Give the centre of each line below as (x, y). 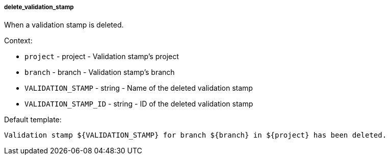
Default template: (33, 120)
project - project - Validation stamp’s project (102, 57)
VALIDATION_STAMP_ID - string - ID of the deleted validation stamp (139, 104)
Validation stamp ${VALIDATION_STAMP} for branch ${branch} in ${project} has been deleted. (196, 135)
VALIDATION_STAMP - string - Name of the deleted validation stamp (139, 88)
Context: (18, 41)
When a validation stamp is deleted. (64, 25)
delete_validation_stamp (39, 7)
